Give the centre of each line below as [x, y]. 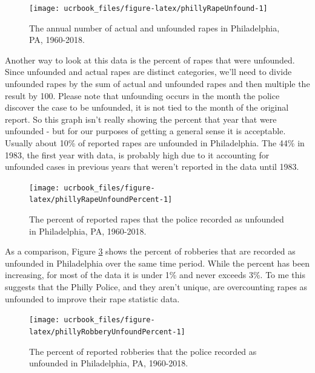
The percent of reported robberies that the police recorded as [143, 351]
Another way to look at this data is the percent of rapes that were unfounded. [150, 60]
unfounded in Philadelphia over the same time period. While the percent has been [157, 263]
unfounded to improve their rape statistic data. [92, 298]
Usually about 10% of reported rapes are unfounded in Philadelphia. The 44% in [155, 143]
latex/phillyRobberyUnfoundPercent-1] [107, 332]
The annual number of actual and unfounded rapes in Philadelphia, [154, 28]
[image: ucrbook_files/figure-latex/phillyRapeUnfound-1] [148, 8]
